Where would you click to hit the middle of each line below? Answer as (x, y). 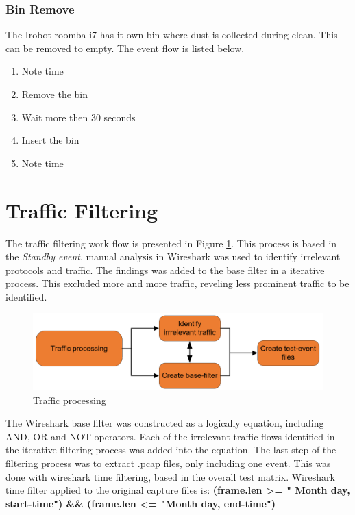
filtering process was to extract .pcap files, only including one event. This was (168, 463)
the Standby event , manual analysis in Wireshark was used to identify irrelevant (173, 256)
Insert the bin (50, 140)
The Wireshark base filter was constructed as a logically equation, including (165, 423)
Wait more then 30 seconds (78, 117)
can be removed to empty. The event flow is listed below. (125, 48)
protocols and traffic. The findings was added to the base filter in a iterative (165, 269)
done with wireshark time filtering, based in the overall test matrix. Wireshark (170, 476)
